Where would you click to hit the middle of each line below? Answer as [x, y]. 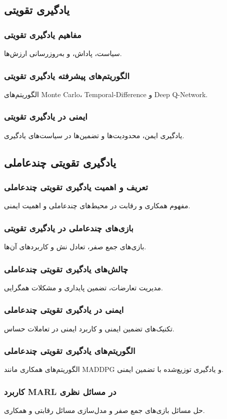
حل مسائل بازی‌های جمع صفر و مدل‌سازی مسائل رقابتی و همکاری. [104, 410]
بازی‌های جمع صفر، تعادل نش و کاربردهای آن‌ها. [75, 247]
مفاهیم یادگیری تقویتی [43, 34]
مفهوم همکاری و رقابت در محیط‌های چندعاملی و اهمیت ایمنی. [97, 205]
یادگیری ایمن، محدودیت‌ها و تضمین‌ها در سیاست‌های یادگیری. [94, 135]
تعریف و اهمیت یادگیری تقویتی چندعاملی [76, 186]
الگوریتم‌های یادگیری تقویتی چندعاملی [70, 351]
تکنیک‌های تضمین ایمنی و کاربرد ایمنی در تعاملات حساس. [89, 328]
